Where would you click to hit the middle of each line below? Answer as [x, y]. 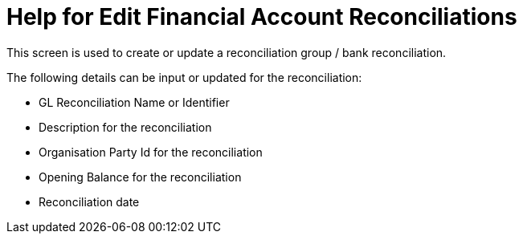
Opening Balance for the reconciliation [140, 177]
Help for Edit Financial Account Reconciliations [262, 17]
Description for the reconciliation [125, 127]
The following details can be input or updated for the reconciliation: [184, 77]
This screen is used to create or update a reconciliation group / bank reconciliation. [227, 52]
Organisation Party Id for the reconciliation [151, 152]
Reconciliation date [89, 201]
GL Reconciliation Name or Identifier [134, 102]
